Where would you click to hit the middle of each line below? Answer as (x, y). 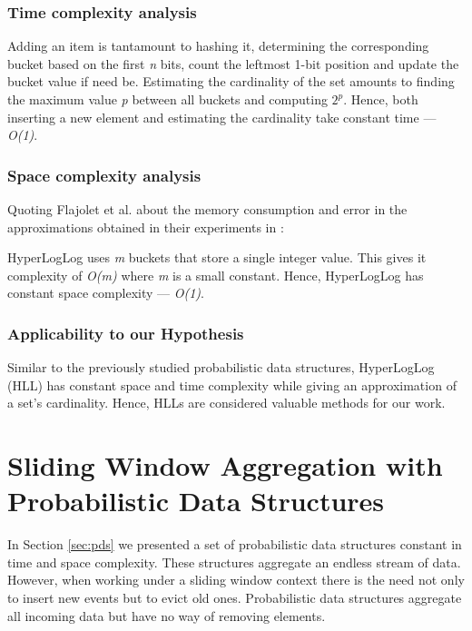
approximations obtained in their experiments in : (146, 227)
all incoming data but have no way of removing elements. (167, 615)
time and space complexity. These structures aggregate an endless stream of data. (234, 562)
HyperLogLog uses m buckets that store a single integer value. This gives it (217, 257)
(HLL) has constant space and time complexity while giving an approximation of (232, 385)
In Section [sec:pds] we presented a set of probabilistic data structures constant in (235, 544)
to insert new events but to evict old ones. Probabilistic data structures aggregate (235, 598)
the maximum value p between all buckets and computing (167, 99)
